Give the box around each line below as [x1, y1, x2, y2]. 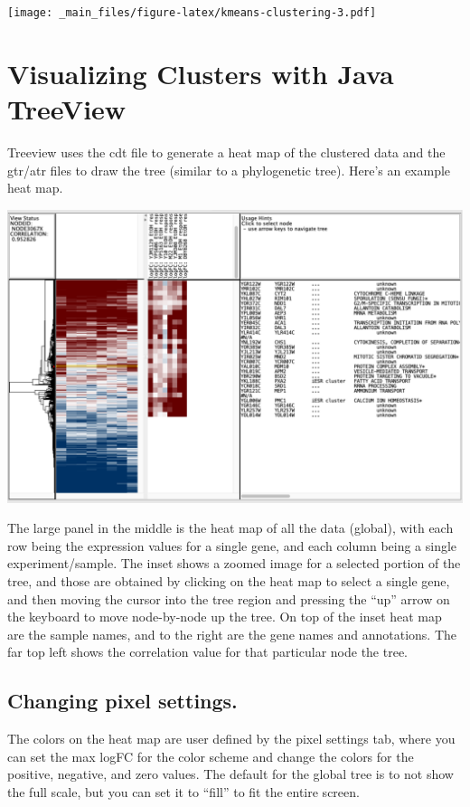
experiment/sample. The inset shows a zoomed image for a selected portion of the [7, 554, 461, 573]
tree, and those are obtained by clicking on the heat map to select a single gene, [7, 571, 450, 590]
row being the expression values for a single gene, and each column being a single [7, 536, 457, 555]
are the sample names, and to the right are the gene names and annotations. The [7, 624, 456, 643]
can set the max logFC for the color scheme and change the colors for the [7, 746, 414, 765]
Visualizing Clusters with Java [7, 54, 394, 91]
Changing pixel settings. [7, 687, 238, 715]
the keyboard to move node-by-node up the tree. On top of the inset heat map [7, 607, 442, 626]
